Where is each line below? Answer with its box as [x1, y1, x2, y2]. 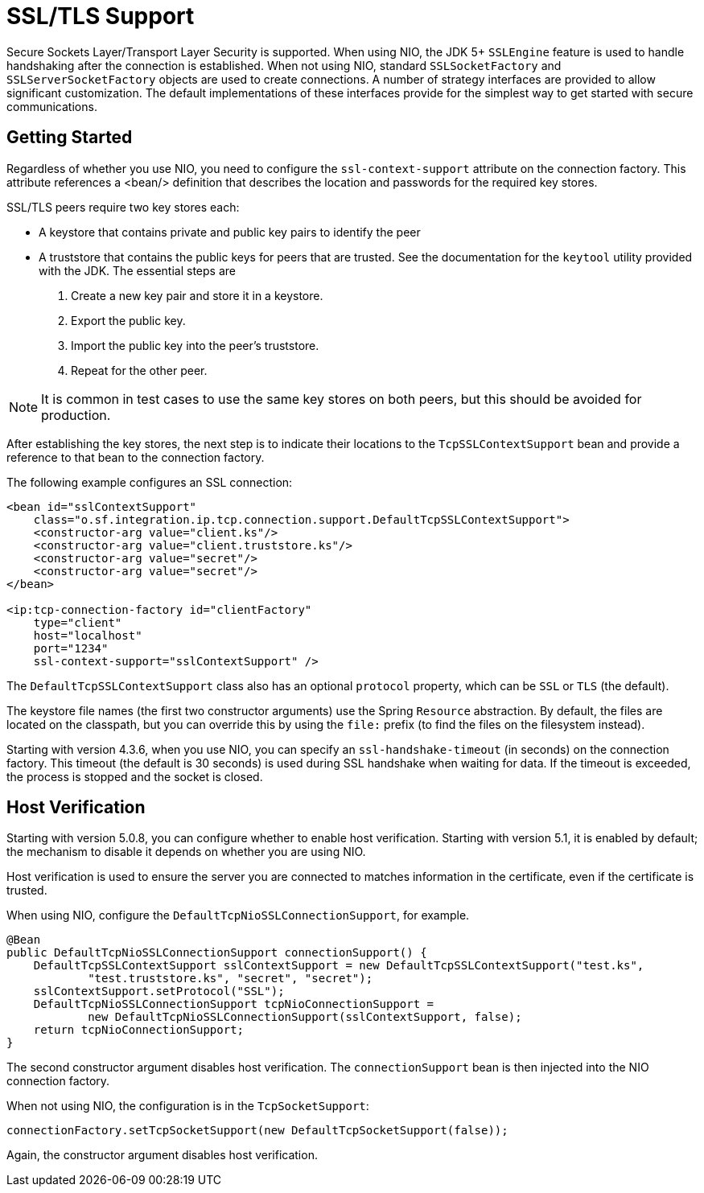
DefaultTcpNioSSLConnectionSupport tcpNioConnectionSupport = [33, 998, 434, 1011]
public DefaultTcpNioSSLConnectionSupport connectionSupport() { [6, 946, 427, 960]
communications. [6, 99, 97, 113]
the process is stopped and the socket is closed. [6, 769, 263, 784]
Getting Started [6, 127, 133, 148]
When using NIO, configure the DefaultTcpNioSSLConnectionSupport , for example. [6, 908, 470, 923]
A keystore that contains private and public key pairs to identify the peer [39, 224, 421, 239]
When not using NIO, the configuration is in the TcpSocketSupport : [6, 1099, 369, 1113]
